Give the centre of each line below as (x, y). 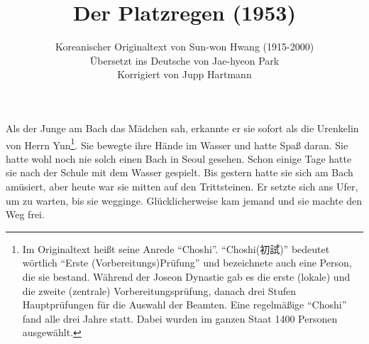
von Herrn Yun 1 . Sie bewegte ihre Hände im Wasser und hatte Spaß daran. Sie (177, 144)
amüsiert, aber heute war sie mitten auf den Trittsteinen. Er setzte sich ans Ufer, (182, 186)
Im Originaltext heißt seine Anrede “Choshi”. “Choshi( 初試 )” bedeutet (176, 248)
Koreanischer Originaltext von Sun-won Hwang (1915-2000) (184, 47)
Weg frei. (25, 214)
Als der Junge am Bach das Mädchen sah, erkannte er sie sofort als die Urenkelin (182, 128)
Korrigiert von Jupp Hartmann (184, 74)
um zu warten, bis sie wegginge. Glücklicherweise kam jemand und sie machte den (184, 200)
